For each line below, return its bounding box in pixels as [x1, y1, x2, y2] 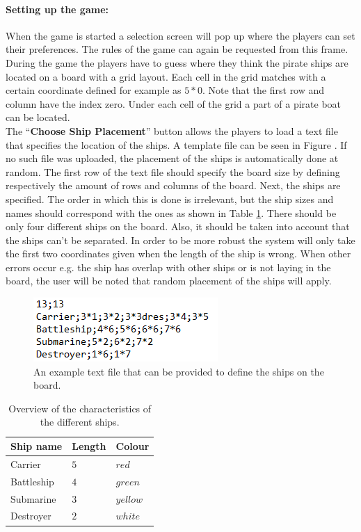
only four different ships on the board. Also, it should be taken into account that [6, 219, 350, 234]
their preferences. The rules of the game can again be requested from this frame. [6, 42, 348, 56]
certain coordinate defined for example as [6, 83, 182, 97]
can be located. [6, 110, 70, 124]
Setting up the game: [6, 1, 109, 16]
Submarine [10, 491, 56, 506]
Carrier [10, 456, 41, 471]
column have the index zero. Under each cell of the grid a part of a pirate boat [6, 96, 342, 111]
